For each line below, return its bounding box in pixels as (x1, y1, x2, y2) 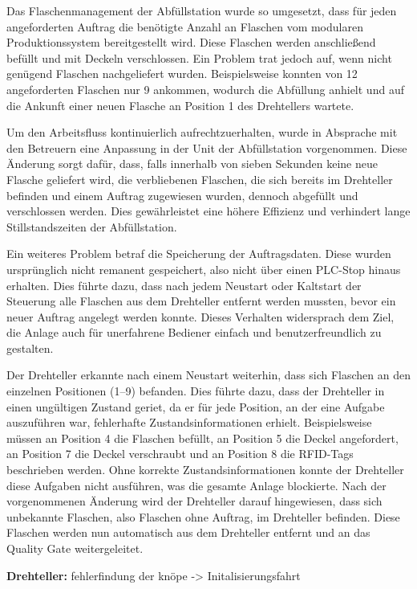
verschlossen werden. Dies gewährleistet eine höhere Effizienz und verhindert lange (6, 202, 411, 219)
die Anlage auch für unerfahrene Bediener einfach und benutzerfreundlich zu (6, 324, 382, 341)
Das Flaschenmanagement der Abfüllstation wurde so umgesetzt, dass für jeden (6, 2, 397, 18)
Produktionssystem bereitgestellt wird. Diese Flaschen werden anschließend (6, 34, 376, 51)
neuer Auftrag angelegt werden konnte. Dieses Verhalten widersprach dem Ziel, (6, 308, 395, 325)
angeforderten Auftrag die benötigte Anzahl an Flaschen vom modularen (6, 18, 363, 35)
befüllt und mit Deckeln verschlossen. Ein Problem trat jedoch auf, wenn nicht (6, 49, 392, 66)
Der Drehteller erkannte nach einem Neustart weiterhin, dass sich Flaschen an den (6, 366, 411, 383)
